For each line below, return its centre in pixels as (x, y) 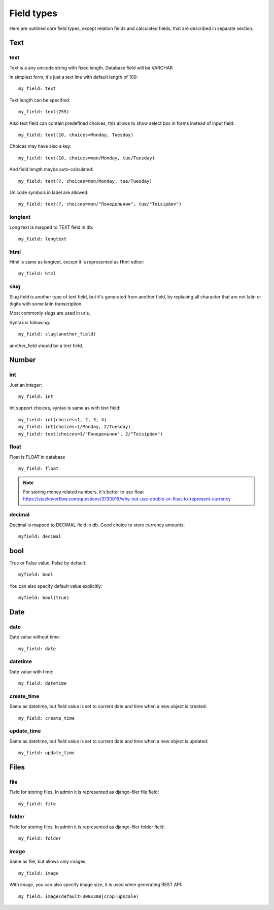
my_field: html (37, 274)
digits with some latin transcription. (46, 304)
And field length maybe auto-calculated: (52, 170)
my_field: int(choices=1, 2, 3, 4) (63, 419)
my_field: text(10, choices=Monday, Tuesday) (76, 135)
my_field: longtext (43, 239)
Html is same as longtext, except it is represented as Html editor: (77, 262)
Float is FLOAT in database (37, 457)
